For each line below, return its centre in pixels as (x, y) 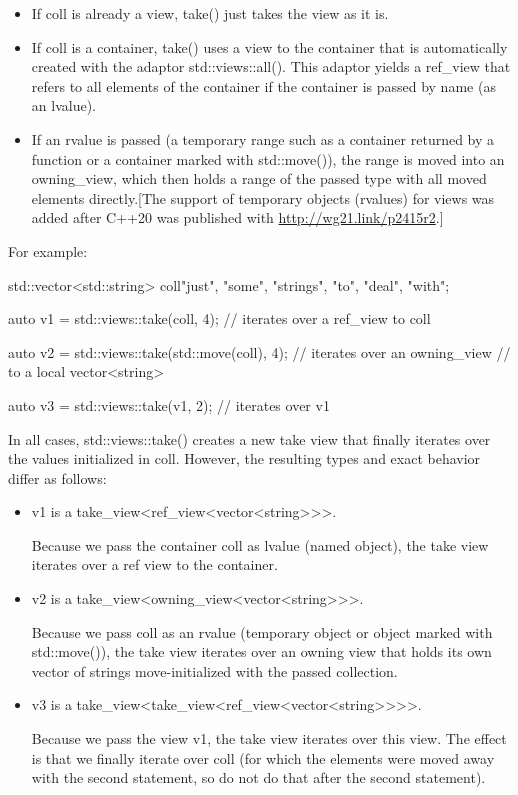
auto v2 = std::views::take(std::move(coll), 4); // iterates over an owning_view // (259, 351)
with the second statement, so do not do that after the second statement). (258, 777)
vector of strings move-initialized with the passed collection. (214, 670)
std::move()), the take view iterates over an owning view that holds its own (261, 651)
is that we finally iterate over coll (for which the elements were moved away (263, 757)
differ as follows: (57, 477)
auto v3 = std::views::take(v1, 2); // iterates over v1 (169, 404)
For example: (48, 250)
